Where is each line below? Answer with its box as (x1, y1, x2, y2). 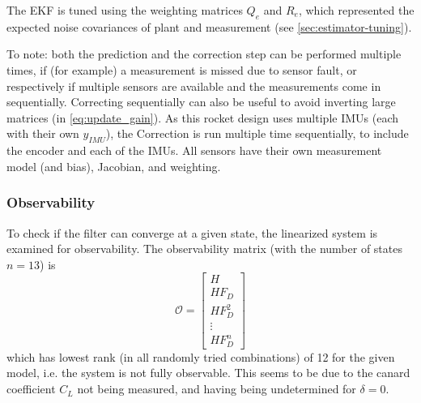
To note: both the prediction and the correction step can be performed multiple (6, 45, 402, 62)
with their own (6, 125, 79, 142)
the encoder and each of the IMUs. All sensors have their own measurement (6, 142, 382, 159)
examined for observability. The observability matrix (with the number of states (6, 240, 402, 257)
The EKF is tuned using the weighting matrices (6, 2, 243, 18)
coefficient (6, 380, 56, 397)
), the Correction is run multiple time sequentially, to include (105, 125, 409, 142)
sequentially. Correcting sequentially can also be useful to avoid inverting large (6, 93, 396, 110)
